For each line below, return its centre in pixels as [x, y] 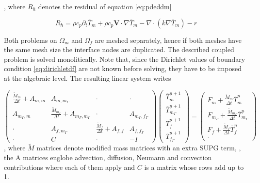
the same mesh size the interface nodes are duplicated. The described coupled [119, 49]
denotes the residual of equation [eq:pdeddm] [105, 6]
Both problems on [31, 40]
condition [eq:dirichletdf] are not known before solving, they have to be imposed [123, 68]
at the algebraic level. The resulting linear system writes [88, 78]
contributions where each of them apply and [70, 167]
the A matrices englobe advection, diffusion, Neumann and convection [108, 157]
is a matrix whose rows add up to [194, 167]
